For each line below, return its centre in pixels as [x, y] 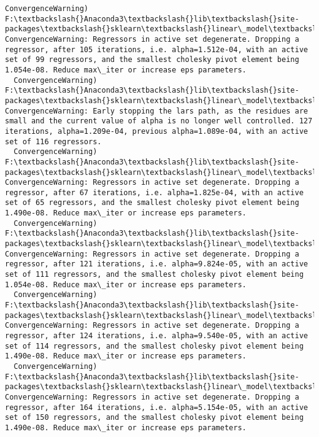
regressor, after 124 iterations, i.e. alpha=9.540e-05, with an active [156, 336]
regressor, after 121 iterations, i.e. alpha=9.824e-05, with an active [156, 264]
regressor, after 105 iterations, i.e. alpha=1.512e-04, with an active [156, 49]
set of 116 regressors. [53, 141]
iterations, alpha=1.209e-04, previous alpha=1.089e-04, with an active [156, 131]
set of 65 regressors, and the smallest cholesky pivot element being [152, 203]
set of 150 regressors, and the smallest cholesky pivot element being [154, 418]
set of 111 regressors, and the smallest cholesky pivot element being [154, 275]
